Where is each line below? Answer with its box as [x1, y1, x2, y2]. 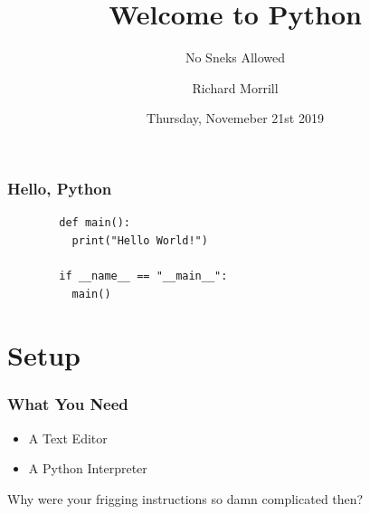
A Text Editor [28, 428, 108, 447]
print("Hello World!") [71, 233, 208, 247]
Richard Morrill [192, 78, 279, 97]
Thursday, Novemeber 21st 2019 [147, 109, 324, 128]
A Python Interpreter [28, 459, 147, 478]
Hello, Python [7, 176, 112, 199]
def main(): [59, 216, 131, 230]
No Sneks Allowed [185, 48, 286, 67]
